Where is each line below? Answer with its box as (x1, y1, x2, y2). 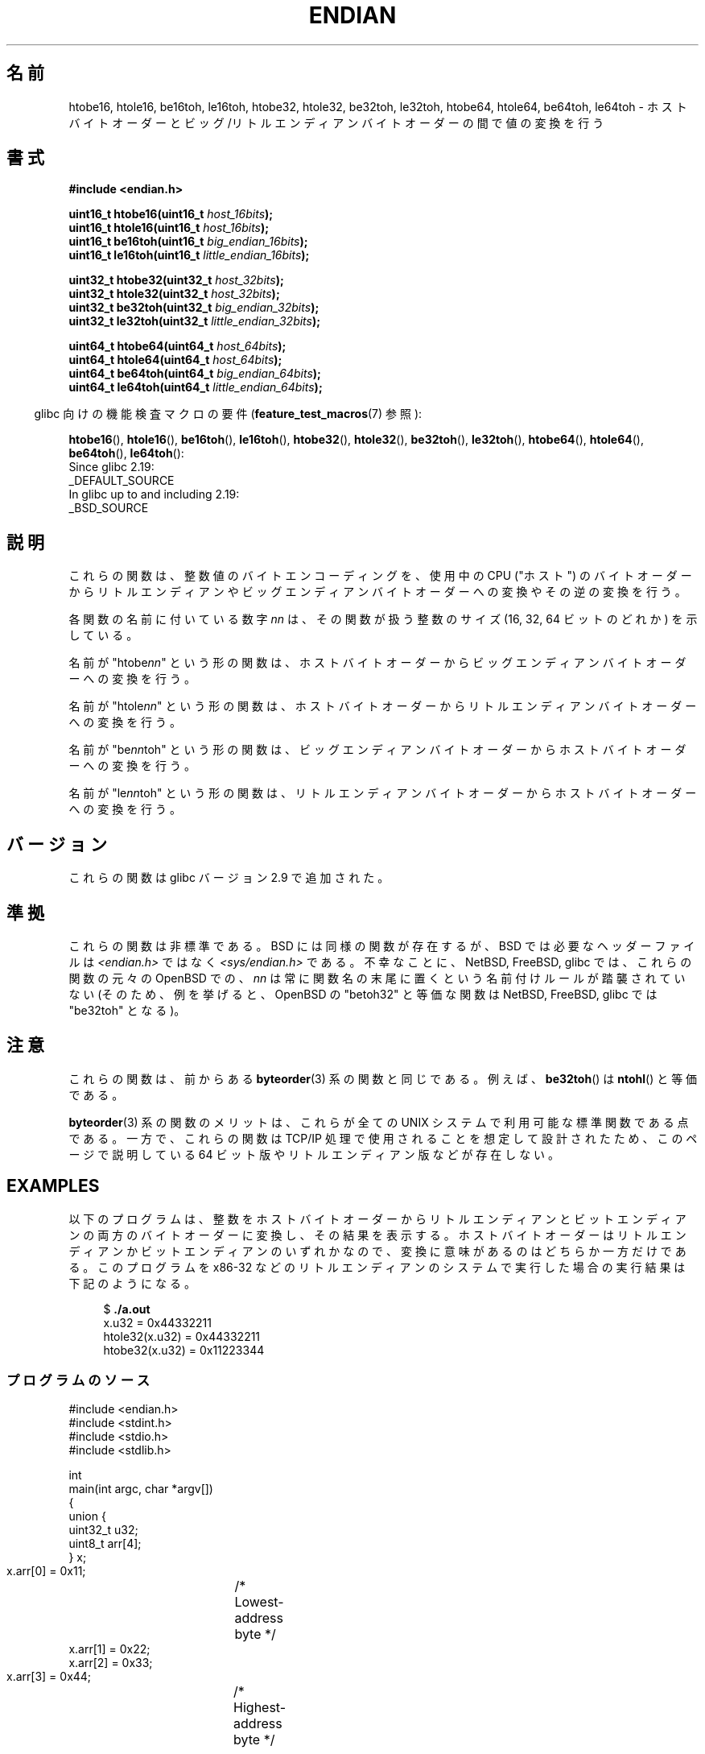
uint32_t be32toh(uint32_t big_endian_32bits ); (68, 300, 320, 315)
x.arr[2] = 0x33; (68, 1656, 153, 1670)
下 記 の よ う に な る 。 (68, 1276, 196, 1290)
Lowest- (234, 1594, 284, 1611)
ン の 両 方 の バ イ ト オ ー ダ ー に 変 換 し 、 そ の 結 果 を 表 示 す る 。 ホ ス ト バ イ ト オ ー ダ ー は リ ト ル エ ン (68, 1227, 686, 1242)
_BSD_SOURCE (68, 501, 149, 515)
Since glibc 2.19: (68, 460, 155, 474)
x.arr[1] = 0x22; (68, 1642, 150, 1657)
